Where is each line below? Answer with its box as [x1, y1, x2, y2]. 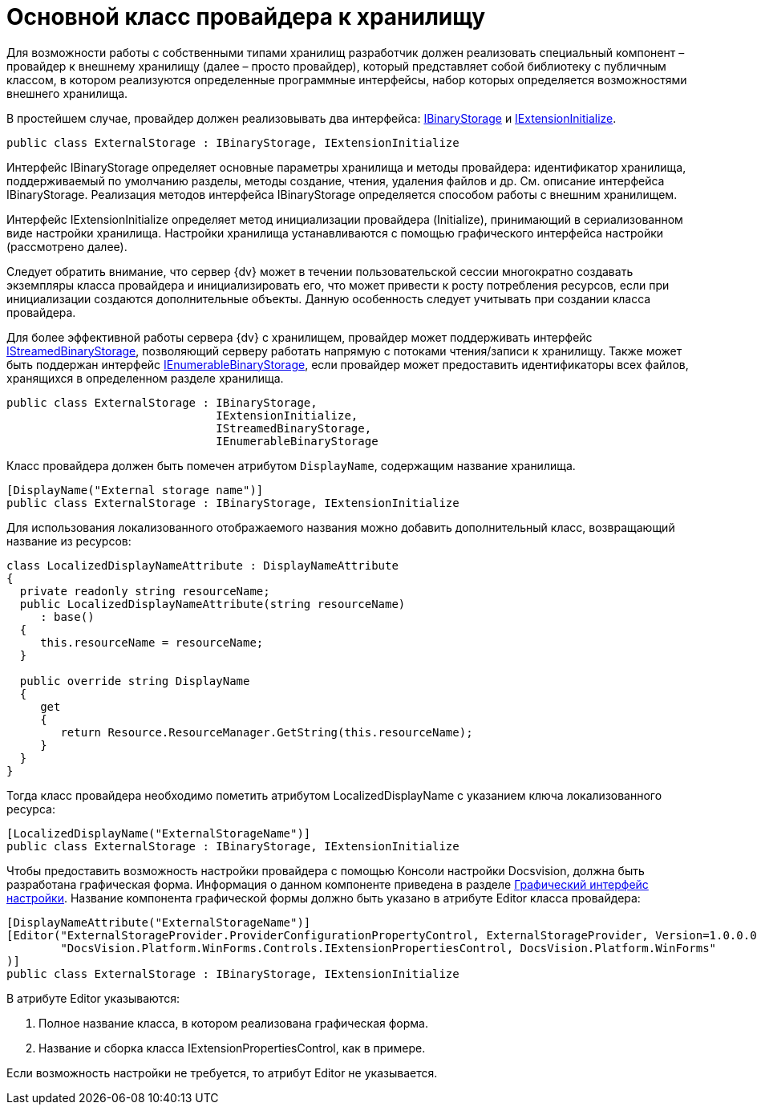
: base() [40, 610, 95, 623]
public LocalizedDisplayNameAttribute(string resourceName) [19, 597, 406, 610]
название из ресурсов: [6, 533, 132, 548]
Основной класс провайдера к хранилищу [6, 3, 486, 30]
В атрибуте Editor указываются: [6, 991, 180, 1005]
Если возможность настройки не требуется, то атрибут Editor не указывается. [6, 1065, 438, 1080]
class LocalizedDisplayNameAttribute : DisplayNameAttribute [6, 558, 399, 572]
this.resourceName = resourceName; [40, 635, 264, 649]
